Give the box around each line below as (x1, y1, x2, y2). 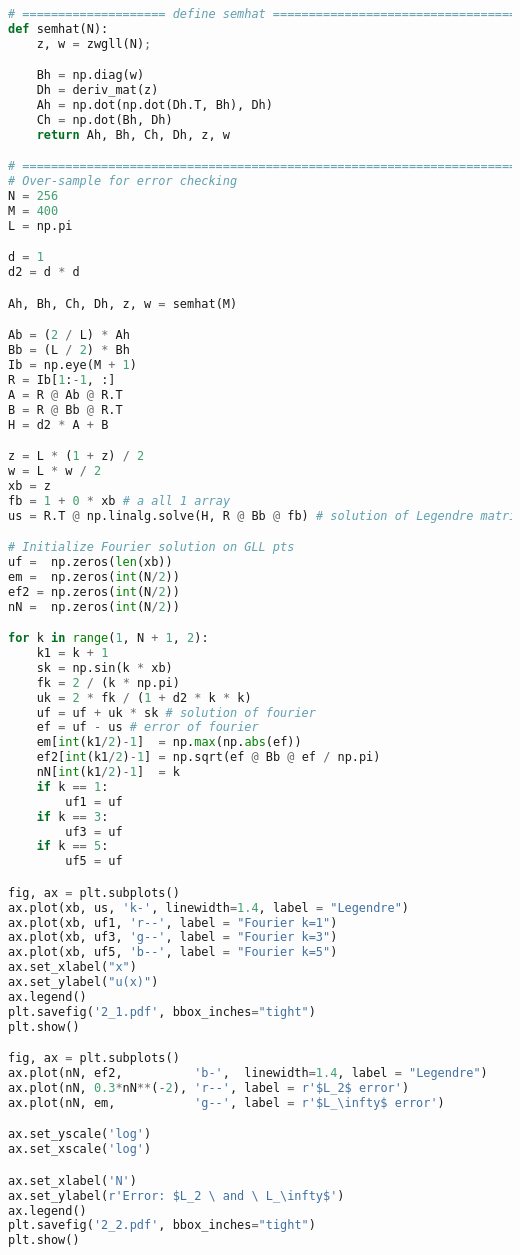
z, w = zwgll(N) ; (36, 36, 152, 51)
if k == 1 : (36, 779, 109, 794)
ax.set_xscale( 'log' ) (8, 1142, 152, 1157)
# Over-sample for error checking (8, 174, 238, 189)
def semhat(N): (8, 21, 109, 36)
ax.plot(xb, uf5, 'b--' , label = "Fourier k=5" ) (8, 945, 338, 960)
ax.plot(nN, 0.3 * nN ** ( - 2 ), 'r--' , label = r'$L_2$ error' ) (8, 1080, 410, 1095)
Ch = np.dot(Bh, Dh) (36, 112, 173, 127)
